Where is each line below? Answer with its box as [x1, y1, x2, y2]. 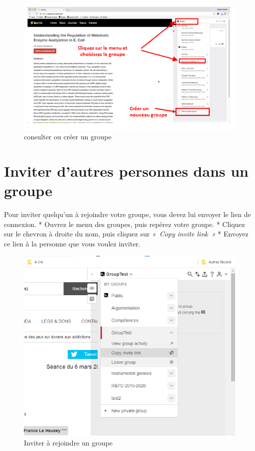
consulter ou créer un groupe [24, 131, 112, 142]
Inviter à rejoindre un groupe [24, 437, 113, 448]
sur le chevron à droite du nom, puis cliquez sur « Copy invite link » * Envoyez [4, 228, 249, 239]
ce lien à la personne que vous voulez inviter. [4, 238, 140, 248]
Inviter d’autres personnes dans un [4, 161, 249, 181]
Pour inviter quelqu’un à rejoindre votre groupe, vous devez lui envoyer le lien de [4, 209, 251, 220]
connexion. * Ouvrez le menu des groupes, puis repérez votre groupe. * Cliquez [4, 219, 245, 229]
